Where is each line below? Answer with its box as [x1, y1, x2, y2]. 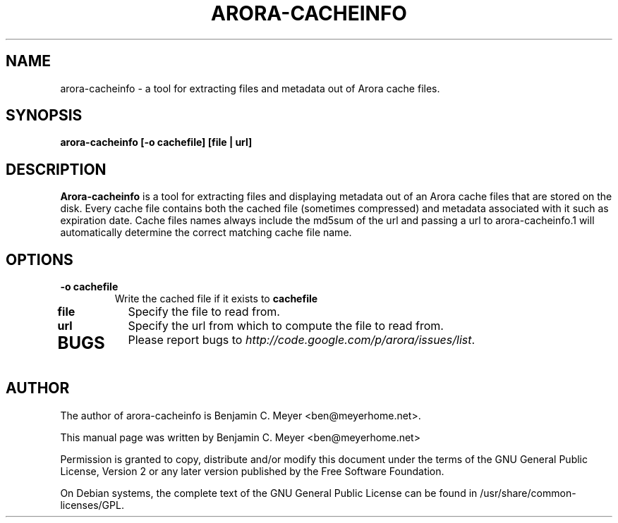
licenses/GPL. [60, 498, 124, 511]
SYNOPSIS [6, 106, 83, 125]
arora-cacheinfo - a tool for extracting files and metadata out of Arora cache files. [60, 82, 440, 94]
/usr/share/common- [480, 486, 576, 499]
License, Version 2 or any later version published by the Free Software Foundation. [60, 464, 444, 477]
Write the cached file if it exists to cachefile [114, 293, 318, 305]
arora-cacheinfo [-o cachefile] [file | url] [60, 136, 253, 149]
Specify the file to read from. [128, 304, 280, 319]
